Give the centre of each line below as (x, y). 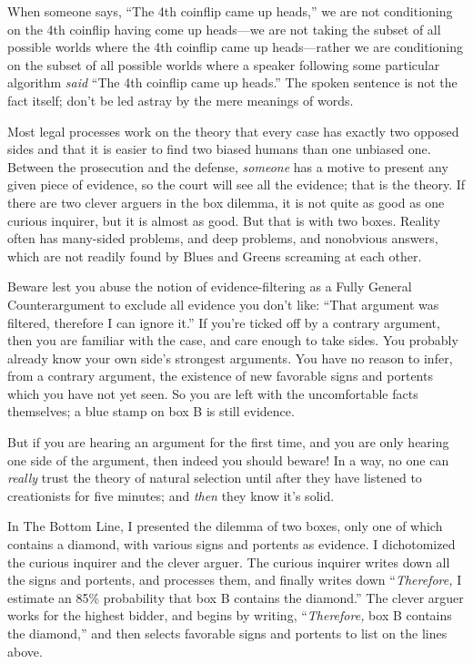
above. (25, 651)
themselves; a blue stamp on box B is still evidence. (151, 411)
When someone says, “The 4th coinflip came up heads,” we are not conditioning (230, 11)
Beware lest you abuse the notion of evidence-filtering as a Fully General (210, 286)
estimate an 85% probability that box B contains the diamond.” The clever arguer (236, 597)
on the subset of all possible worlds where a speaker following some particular (224, 64)
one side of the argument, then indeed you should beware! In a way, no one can (228, 460)
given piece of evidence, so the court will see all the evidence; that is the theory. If (236, 184)
